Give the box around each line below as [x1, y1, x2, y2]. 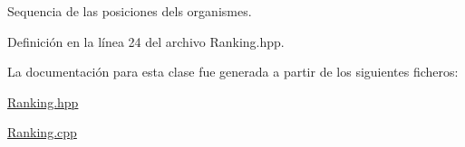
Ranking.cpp [7, 123, 77, 142]
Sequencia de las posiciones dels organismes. [7, 2, 252, 20]
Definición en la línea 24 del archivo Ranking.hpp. [7, 32, 285, 51]
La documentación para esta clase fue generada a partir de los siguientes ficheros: [7, 62, 459, 81]
